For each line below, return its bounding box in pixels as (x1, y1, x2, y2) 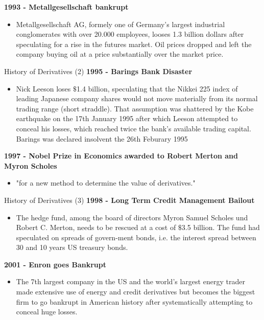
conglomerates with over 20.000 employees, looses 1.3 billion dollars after (16, 29, 244, 39)
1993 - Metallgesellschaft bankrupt (4, 2, 129, 12)
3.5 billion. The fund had (181, 222, 260, 233)
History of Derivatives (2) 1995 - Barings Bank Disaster (4, 65, 193, 76)
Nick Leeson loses (16, 83, 71, 94)
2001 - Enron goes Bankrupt (4, 259, 106, 269)
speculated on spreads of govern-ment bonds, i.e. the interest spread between (16, 232, 256, 242)
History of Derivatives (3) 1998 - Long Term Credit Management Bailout (4, 194, 255, 205)
